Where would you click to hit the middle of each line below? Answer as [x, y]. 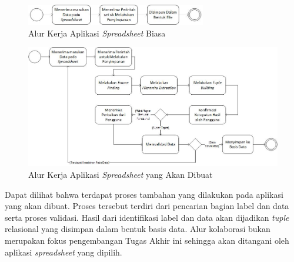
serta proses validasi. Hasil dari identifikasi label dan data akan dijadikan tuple [147, 217]
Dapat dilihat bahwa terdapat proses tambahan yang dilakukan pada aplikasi [144, 194]
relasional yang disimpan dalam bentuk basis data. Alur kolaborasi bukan [138, 229]
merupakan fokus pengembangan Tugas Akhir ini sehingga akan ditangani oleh [147, 240]
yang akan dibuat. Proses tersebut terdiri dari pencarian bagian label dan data [147, 206]
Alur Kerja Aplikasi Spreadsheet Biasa [97, 33]
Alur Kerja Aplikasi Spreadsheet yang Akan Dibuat [121, 174]
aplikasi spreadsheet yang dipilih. [64, 252]
